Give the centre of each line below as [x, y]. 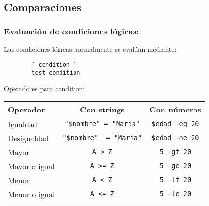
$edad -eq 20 [175, 124]
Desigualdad [29, 138]
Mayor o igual [31, 166]
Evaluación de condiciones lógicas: [72, 31]
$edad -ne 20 [175, 138]
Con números [175, 109]
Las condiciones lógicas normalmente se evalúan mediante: [90, 49]
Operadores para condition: [45, 88]
